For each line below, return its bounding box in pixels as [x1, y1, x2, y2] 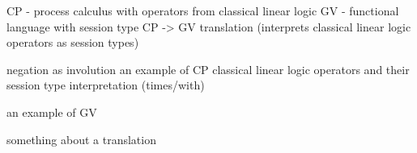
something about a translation [6, 130, 156, 147]
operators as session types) [6, 34, 139, 51]
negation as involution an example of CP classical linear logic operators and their [6, 60, 410, 77]
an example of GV [6, 103, 97, 120]
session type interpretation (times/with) [6, 76, 205, 93]
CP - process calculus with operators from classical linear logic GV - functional [6, 2, 399, 19]
